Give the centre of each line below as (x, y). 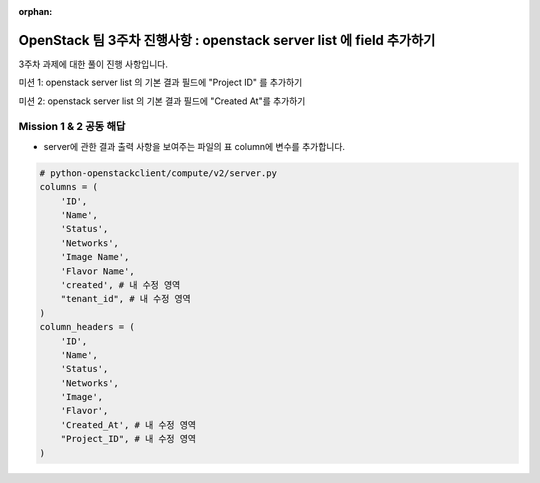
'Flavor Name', (97, 271)
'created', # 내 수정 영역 (120, 284)
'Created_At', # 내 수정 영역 (128, 424)
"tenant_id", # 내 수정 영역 (125, 299)
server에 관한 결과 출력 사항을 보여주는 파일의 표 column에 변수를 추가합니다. (194, 146)
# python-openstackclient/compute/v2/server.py (158, 173)
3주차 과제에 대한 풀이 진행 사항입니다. (93, 64)
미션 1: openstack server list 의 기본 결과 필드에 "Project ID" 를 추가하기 (160, 82)
